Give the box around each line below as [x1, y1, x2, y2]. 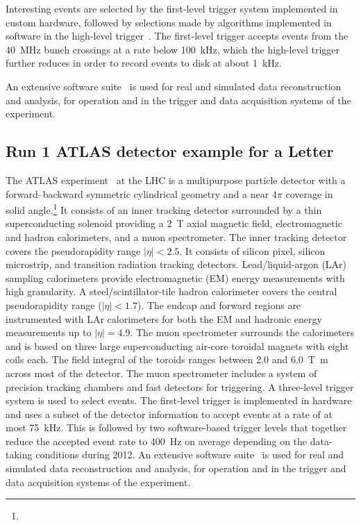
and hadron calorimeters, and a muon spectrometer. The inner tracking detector [6, 229, 347, 244]
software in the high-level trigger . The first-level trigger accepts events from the [6, 28, 349, 43]
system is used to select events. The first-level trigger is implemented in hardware [6, 393, 352, 408]
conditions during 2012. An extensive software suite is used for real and [35, 447, 344, 462]
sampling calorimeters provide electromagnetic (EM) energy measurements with [6, 270, 345, 285]
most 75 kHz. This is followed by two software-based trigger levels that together [6, 420, 347, 435]
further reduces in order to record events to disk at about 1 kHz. [6, 56, 282, 70]
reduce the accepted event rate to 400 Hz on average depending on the [6, 433, 308, 448]
